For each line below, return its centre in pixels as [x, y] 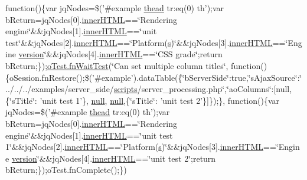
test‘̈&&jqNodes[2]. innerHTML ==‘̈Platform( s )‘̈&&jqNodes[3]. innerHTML [139, 42]
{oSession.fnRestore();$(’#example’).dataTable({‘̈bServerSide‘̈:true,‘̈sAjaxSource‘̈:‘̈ [154, 77]
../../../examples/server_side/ [60, 89]
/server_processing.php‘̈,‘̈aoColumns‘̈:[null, [215, 89]
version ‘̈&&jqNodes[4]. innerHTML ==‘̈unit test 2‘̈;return [114, 158]
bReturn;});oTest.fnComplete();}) [66, 170]
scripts [125, 89]
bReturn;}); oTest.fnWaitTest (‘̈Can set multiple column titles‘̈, [117, 65]
